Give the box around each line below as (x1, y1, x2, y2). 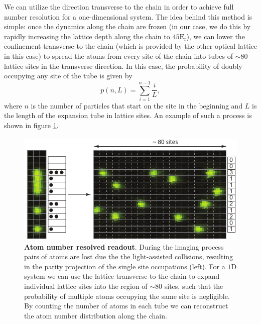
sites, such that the (164, 281, 223, 291)
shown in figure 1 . (4, 120, 59, 131)
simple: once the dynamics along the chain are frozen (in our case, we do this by (4, 21, 251, 32)
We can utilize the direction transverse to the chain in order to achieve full (4, 2, 234, 12)
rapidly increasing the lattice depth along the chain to (4, 31, 170, 41)
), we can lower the (186, 31, 245, 41)
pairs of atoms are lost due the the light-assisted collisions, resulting (24, 251, 233, 262)
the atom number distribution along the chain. (24, 310, 167, 320)
